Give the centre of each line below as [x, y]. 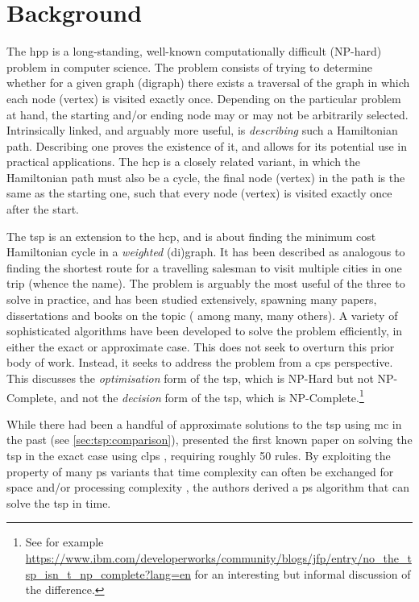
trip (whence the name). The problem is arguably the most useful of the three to [206, 283]
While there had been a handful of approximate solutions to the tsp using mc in [204, 423]
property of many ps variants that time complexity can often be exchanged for [200, 471]
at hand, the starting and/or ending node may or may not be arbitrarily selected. [207, 114]
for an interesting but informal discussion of [303, 573]
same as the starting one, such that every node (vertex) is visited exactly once [199, 193]
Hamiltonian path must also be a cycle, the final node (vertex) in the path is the [206, 177]
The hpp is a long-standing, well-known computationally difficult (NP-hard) [194, 51]
